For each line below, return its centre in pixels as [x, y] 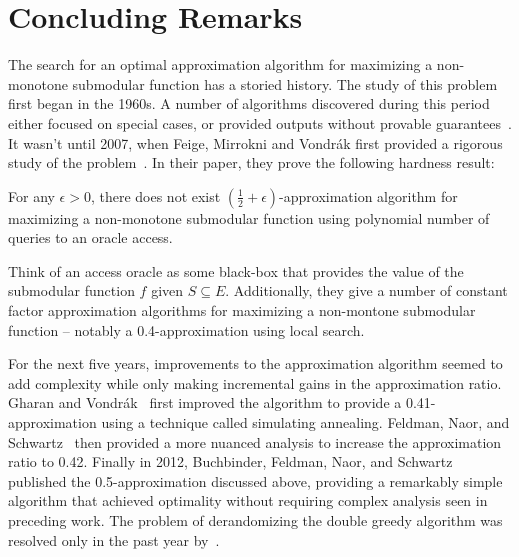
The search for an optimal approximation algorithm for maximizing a [220, 64]
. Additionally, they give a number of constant [366, 290]
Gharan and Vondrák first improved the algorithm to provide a [205, 402]
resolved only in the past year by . [114, 539]
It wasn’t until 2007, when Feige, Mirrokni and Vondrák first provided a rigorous [255, 142]
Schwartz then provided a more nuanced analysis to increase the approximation [255, 441]
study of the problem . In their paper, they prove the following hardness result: [251, 162]
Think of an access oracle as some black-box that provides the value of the [236, 270]
